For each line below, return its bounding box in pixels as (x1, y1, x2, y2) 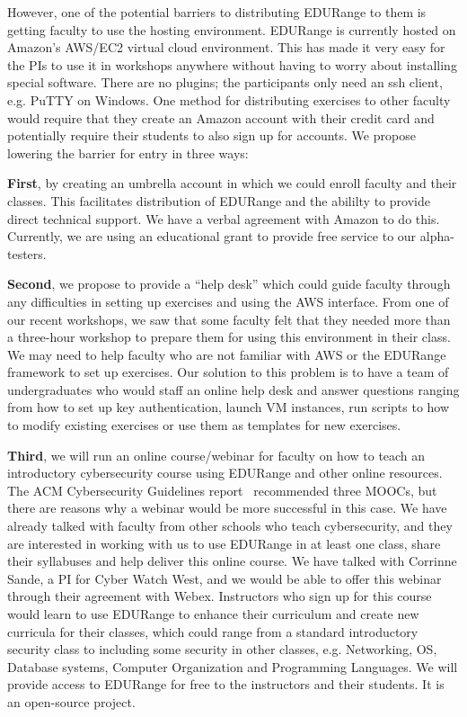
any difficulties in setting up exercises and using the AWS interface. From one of (7, 291, 449, 310)
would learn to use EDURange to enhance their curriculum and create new (7, 605, 419, 623)
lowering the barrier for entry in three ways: (7, 143, 249, 162)
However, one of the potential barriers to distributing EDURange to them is (7, 3, 427, 21)
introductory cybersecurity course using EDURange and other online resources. (7, 463, 443, 482)
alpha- (419, 227, 454, 246)
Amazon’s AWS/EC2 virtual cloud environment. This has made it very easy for (7, 38, 445, 57)
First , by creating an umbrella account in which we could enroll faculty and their (7, 174, 457, 193)
